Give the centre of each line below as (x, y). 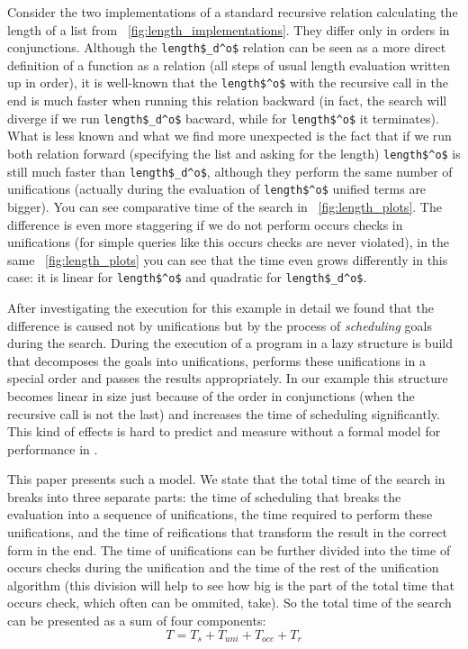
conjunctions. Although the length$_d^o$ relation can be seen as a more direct (227, 47)
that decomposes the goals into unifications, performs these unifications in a (216, 360)
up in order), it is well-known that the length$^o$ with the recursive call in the (228, 82)
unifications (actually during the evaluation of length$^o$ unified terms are (217, 189)
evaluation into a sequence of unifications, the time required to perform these (220, 514)
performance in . (53, 448)
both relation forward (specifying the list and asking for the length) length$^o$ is (234, 153)
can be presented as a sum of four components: (137, 621)
